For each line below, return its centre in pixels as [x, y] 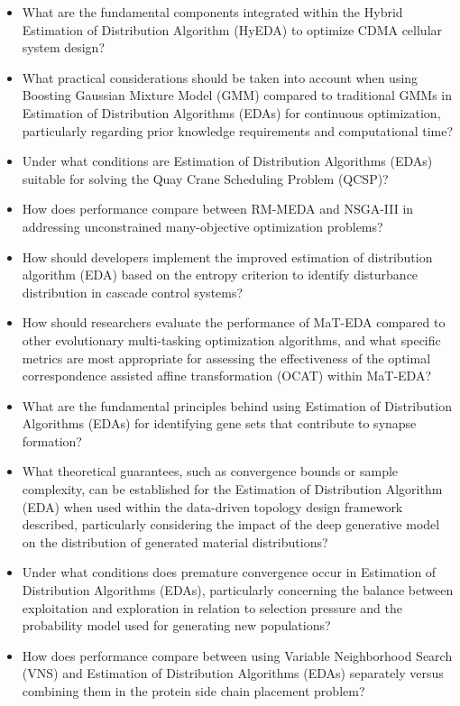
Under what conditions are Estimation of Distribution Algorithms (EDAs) [227, 161]
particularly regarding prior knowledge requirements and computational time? [238, 130]
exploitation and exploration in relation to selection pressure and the [212, 607]
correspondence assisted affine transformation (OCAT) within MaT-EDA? [227, 376]
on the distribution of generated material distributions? [175, 541]
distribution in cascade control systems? [133, 292]
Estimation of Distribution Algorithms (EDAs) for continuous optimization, [231, 112]
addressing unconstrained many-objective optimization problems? [202, 226]
